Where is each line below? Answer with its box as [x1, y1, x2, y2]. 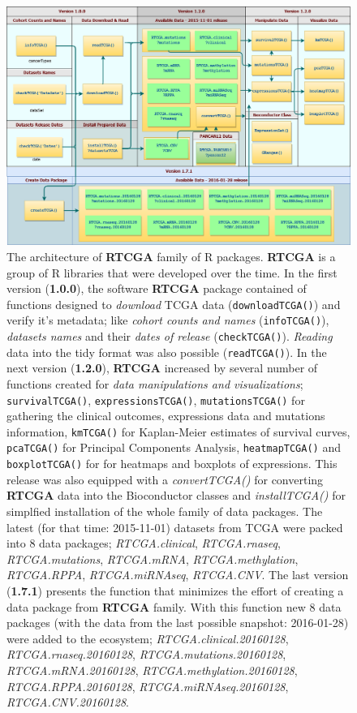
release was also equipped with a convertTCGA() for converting [6, 470, 324, 488]
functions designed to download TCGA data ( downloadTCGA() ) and [6, 295, 341, 312]
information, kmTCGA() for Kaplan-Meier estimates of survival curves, [6, 423, 351, 440]
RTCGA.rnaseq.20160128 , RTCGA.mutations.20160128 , [6, 646, 286, 663]
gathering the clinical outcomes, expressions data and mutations [6, 407, 325, 424]
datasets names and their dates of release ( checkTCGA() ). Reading [6, 328, 333, 345]
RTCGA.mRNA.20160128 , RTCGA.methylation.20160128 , [6, 661, 298, 678]
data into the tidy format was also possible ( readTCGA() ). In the [6, 343, 327, 360]
